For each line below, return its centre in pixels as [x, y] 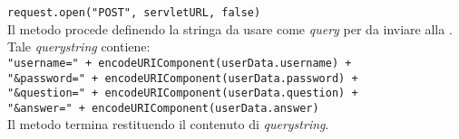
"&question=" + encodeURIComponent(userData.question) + [183, 93]
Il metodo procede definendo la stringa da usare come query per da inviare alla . [230, 28]
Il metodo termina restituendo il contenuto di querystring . [168, 124]
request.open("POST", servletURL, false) [134, 13]
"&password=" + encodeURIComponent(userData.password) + [183, 78]
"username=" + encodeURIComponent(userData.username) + [180, 63]
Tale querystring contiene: [79, 46]
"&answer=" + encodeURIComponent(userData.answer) [163, 108]
